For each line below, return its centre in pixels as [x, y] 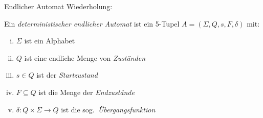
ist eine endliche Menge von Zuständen [85, 57]
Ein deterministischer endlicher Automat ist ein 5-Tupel [92, 23]
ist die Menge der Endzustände [86, 92]
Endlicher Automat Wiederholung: [58, 6]
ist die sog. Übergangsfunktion [108, 109]
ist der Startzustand [67, 75]
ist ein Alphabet [50, 41]
